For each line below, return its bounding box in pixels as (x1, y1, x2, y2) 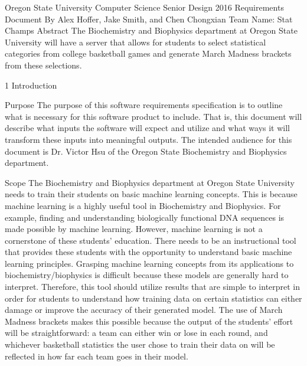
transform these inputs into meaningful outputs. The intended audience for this (5, 133, 292, 145)
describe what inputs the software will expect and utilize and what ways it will (5, 122, 290, 134)
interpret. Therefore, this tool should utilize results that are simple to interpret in (5, 280, 301, 293)
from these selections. (5, 58, 82, 71)
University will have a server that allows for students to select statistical (5, 35, 266, 48)
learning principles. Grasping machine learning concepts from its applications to (5, 257, 294, 269)
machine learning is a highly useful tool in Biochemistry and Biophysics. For (5, 199, 281, 211)
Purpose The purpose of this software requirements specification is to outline (5, 99, 283, 111)
